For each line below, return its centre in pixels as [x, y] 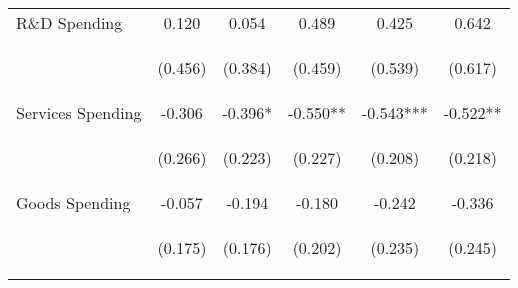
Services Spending [79, 112]
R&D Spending [69, 22]
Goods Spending [73, 202]
